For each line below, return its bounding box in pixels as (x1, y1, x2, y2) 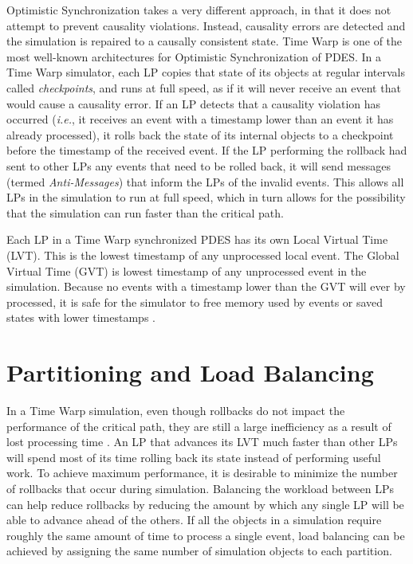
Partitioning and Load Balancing (6, 356, 374, 389)
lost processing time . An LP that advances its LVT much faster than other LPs (6, 433, 398, 450)
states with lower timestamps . (6, 309, 155, 326)
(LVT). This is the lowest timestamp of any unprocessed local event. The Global (6, 246, 399, 263)
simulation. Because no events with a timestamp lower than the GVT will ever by (6, 278, 406, 295)
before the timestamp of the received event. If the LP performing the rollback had (6, 142, 407, 159)
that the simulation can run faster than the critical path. (6, 204, 284, 221)
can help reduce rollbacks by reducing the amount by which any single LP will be (6, 495, 404, 512)
